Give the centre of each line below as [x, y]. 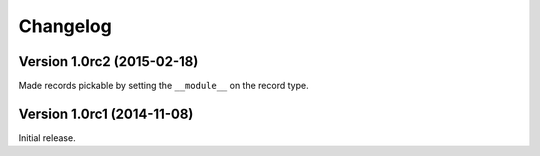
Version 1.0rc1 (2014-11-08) [106, 113]
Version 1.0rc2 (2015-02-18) [108, 61]
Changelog [65, 26]
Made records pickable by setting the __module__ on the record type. [163, 86]
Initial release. [47, 137]
